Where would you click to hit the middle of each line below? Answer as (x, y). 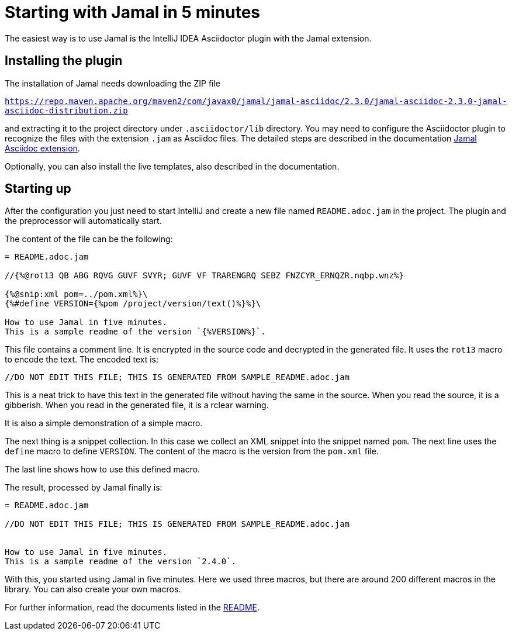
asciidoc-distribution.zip (66, 110)
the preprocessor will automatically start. (83, 221)
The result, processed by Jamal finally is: (84, 488)
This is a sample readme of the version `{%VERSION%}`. (135, 332)
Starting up (38, 189)
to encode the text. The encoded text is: (82, 360)
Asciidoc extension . (42, 148)
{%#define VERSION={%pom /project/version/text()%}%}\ (133, 304)
